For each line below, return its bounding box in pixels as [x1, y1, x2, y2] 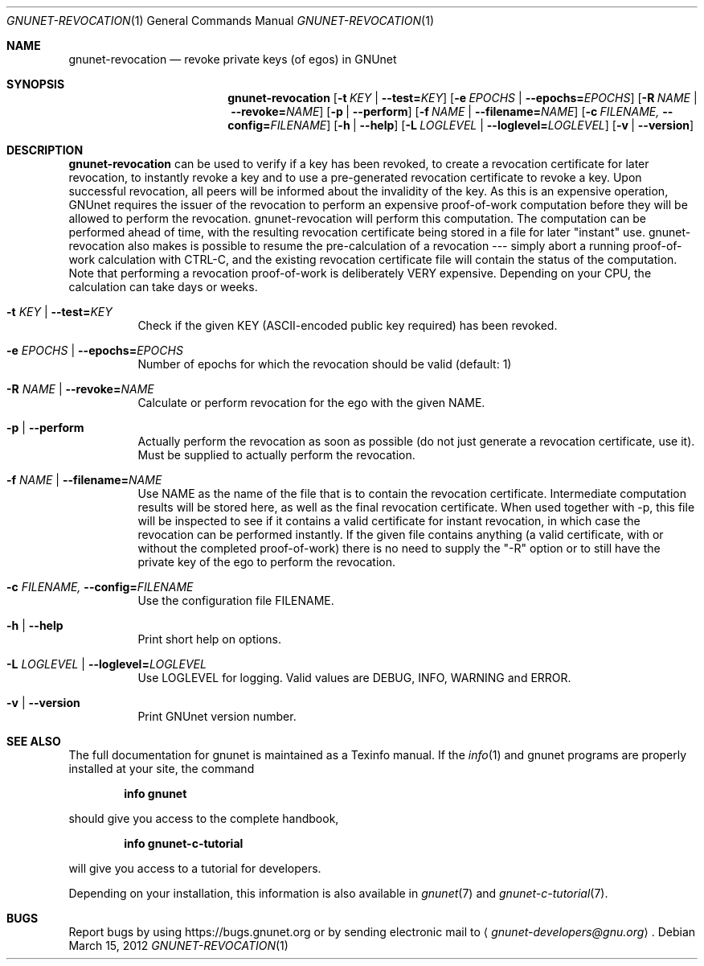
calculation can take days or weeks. [68, 280, 258, 294]
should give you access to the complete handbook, [68, 812, 339, 825]
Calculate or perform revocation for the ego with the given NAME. [137, 396, 485, 409]
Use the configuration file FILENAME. [137, 594, 334, 607]
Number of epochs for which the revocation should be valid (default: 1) [137, 357, 512, 371]
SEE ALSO [6, 734, 61, 748]
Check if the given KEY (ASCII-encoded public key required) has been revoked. [137, 319, 558, 332]
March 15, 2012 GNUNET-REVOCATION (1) [68, 939, 289, 952]
